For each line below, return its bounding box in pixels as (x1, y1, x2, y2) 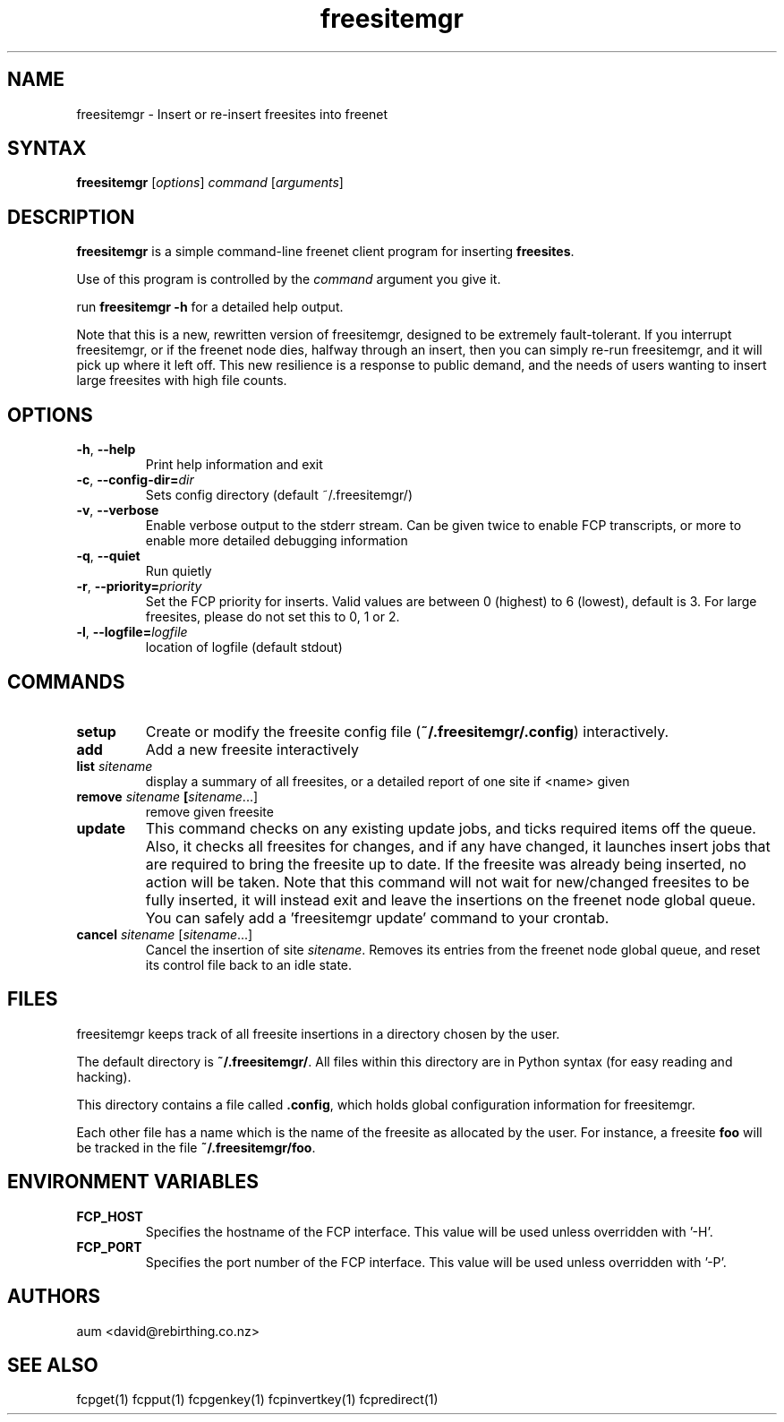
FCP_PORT (76, 1238, 142, 1255)
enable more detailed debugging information (145, 533, 408, 549)
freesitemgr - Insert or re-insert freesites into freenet (76, 106, 388, 122)
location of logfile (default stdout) (145, 639, 343, 655)
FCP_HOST (76, 1208, 143, 1224)
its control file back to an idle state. (145, 956, 353, 972)
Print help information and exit (145, 457, 323, 473)
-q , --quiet (76, 548, 141, 564)
